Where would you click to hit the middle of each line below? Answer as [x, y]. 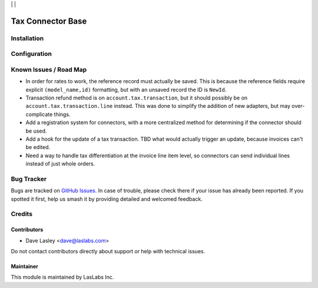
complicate [39, 114]
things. [62, 114]
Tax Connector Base [49, 21]
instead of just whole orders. [60, 164]
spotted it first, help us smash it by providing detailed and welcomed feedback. [107, 199]
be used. [36, 131]
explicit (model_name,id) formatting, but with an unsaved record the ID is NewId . [126, 90]
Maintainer [24, 267]
